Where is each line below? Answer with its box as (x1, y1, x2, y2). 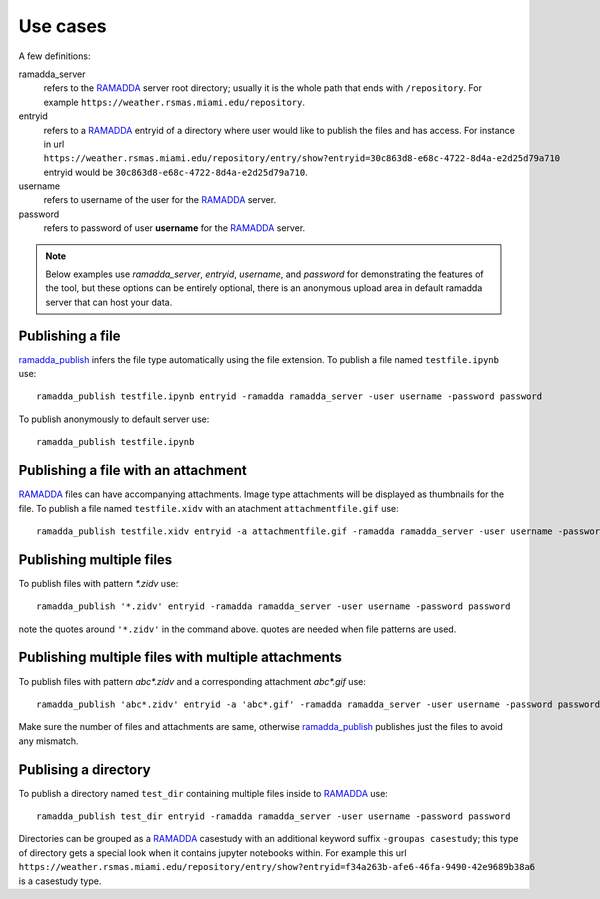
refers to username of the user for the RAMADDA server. (43, 194, 277, 206)
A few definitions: (18, 50, 91, 62)
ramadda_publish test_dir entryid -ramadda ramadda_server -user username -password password (36, 811, 511, 822)
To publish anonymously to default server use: (18, 413, 210, 425)
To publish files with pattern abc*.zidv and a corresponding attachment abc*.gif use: (18, 675, 367, 687)
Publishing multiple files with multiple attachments (18, 649, 342, 666)
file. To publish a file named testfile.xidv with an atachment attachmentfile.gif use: (18, 502, 399, 514)
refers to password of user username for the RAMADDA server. (43, 222, 306, 234)
